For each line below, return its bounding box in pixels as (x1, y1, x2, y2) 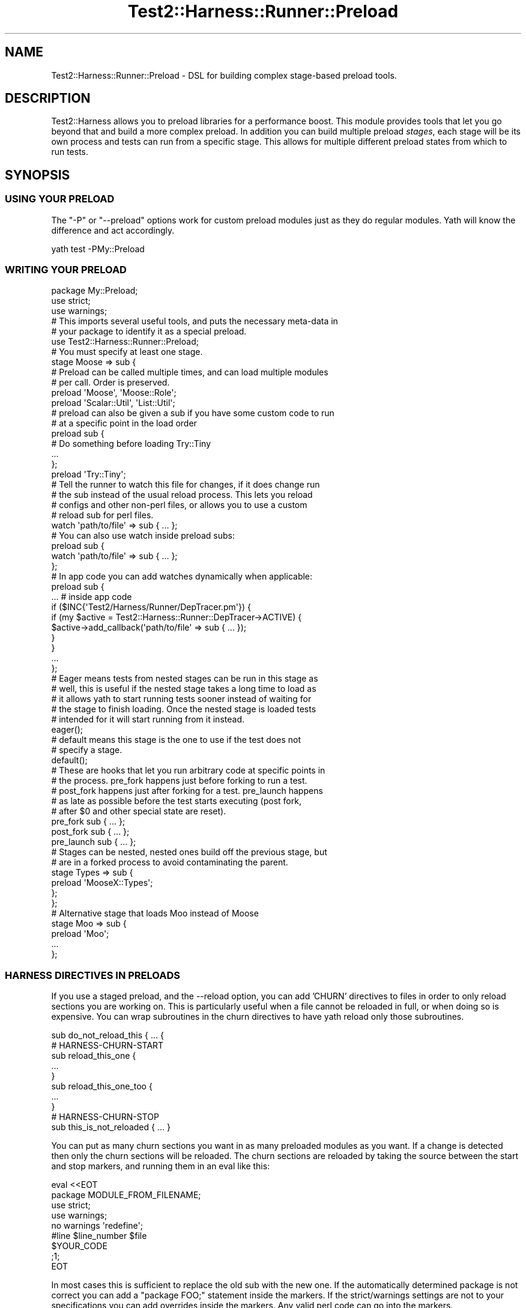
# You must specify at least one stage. (51, 347, 203, 357)
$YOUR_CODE (51, 1241, 107, 1252)
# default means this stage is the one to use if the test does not (51, 734, 301, 745)
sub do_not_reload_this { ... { (51, 1030, 164, 1041)
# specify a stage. (51, 745, 122, 755)
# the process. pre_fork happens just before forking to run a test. (51, 775, 307, 786)
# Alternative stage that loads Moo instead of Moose (51, 908, 259, 919)
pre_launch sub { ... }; (51, 837, 136, 847)
